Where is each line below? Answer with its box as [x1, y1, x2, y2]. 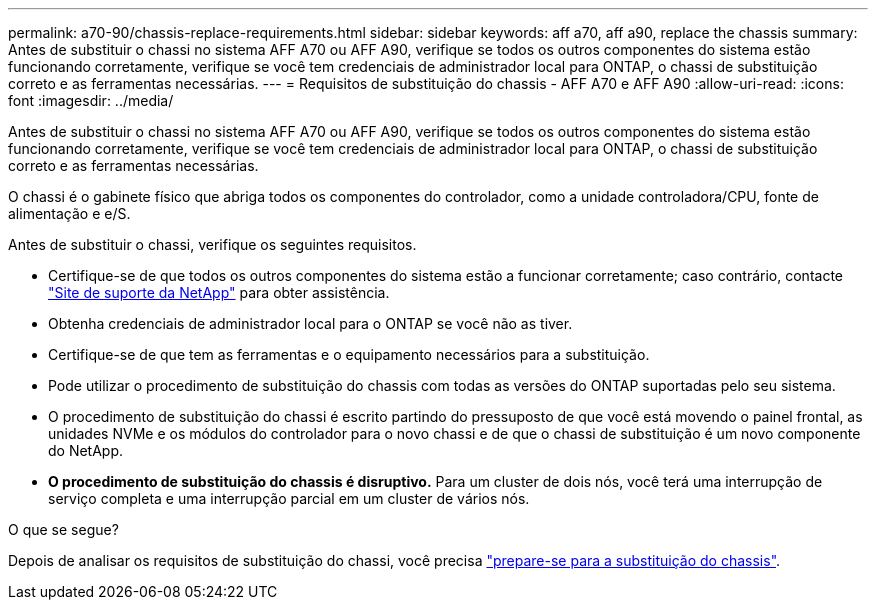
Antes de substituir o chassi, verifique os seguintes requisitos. [8, 236, 417, 253]
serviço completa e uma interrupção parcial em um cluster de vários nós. [48, 490, 530, 507]
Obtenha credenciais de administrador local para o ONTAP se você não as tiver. [48, 315, 573, 332]
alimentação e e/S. [8, 205, 131, 222]
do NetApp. [48, 442, 124, 459]
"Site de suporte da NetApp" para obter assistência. [48, 284, 390, 301]
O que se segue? [8, 521, 119, 538]
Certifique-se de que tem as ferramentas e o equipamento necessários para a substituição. [48, 346, 650, 363]
